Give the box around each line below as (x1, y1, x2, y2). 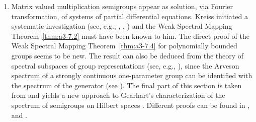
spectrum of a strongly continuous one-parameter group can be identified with (11, 70, 252, 81)
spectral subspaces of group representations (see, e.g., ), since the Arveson (11, 60, 239, 71)
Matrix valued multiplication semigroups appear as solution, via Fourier (11, 1, 233, 11)
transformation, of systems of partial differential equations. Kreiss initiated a (11, 11, 248, 21)
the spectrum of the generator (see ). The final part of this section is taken (11, 80, 242, 90)
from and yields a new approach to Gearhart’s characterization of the (11, 90, 225, 100)
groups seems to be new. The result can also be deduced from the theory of (11, 50, 244, 60)
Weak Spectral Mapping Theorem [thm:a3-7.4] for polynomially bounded (11, 40, 237, 51)
